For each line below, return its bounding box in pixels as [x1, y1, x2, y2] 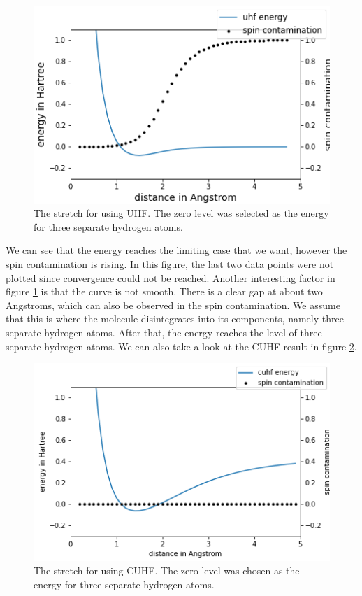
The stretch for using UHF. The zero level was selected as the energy [34, 206, 329, 220]
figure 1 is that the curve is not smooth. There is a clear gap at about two [6, 284, 323, 299]
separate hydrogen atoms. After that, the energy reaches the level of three [6, 325, 322, 339]
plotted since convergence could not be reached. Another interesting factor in [6, 270, 335, 285]
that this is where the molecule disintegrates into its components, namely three [6, 311, 344, 326]
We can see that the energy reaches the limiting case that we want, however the [6, 243, 347, 257]
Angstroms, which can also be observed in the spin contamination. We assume [6, 297, 340, 312]
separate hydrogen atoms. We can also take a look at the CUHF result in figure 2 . [6, 339, 357, 353]
